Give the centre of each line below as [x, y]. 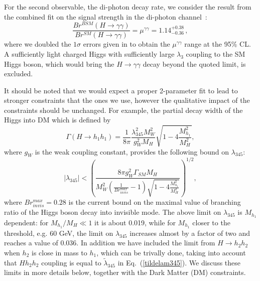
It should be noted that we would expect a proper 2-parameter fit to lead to [121, 90]
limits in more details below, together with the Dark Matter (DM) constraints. [125, 272]
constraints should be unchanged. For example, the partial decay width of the [123, 110]
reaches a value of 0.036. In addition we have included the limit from [110, 243]
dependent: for [26, 222]
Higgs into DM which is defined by [57, 120]
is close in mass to [59, 253]
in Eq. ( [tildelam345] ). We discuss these [179, 262]
